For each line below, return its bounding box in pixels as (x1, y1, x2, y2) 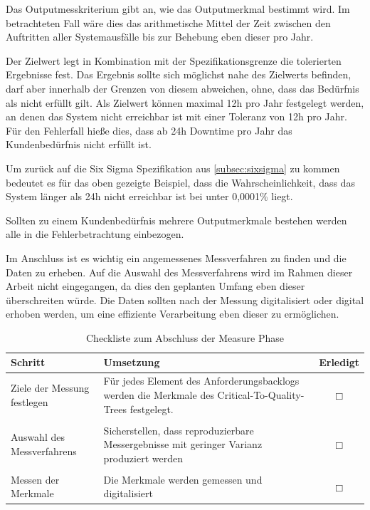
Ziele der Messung (11, 380, 90, 395)
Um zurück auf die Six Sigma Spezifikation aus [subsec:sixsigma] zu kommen (6, 160, 340, 175)
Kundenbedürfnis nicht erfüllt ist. (6, 137, 152, 152)
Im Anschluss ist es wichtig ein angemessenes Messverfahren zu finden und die (6, 250, 347, 265)
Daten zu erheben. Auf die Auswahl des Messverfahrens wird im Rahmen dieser (6, 264, 353, 279)
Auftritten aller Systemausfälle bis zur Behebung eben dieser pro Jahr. (6, 29, 314, 44)
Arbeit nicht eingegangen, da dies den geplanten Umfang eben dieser (6, 279, 305, 293)
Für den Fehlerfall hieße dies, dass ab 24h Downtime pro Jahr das (6, 123, 292, 137)
